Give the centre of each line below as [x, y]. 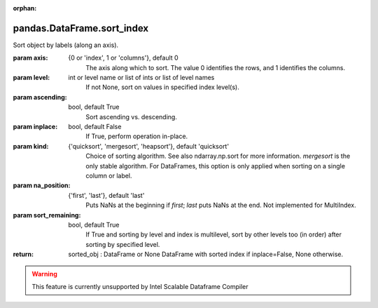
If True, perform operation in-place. [137, 136]
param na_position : [42, 185]
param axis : [30, 58]
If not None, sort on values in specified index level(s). [162, 87]
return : [23, 254]
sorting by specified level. [123, 244]
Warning [44, 274]
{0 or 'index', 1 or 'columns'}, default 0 [123, 58]
